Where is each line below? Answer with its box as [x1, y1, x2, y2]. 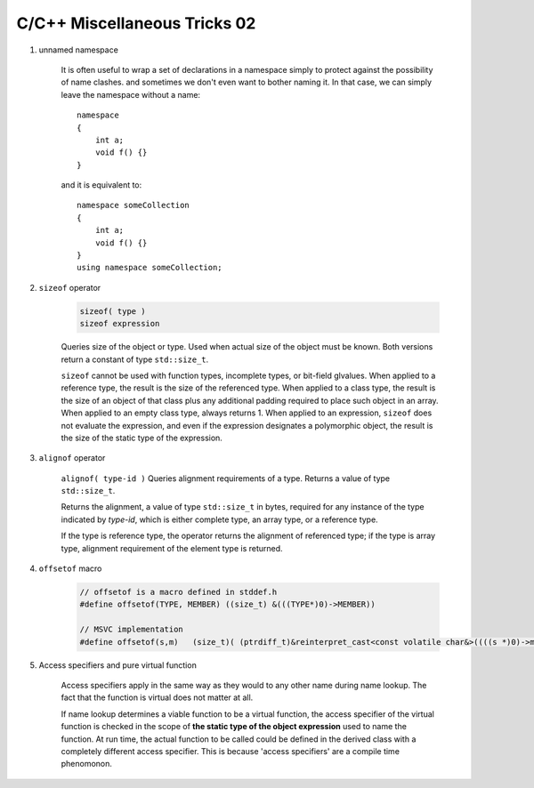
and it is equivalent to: [61, 180, 142, 190]
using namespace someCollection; [77, 262, 222, 273]
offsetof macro [38, 563, 102, 574]
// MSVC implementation [79, 624, 184, 635]
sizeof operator [38, 282, 101, 293]
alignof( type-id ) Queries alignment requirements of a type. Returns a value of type [61, 472, 391, 484]
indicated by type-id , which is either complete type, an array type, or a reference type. [61, 514, 378, 525]
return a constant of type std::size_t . [61, 354, 209, 365]
